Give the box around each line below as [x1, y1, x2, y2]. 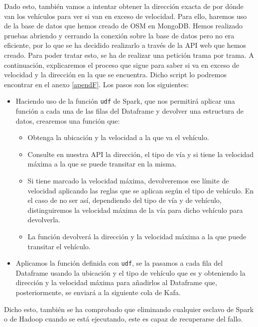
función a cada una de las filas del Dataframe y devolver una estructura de [15, 106, 244, 116]
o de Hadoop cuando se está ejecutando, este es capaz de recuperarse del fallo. [4, 314, 243, 324]
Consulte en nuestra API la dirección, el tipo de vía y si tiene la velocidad [27, 149, 254, 159]
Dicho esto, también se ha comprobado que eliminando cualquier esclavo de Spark [4, 304, 254, 314]
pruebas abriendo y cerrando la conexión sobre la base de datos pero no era [4, 30, 235, 40]
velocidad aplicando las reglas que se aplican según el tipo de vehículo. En [27, 185, 254, 195]
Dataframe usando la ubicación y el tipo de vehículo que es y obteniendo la [15, 267, 246, 278]
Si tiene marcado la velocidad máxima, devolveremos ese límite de [27, 175, 229, 185]
